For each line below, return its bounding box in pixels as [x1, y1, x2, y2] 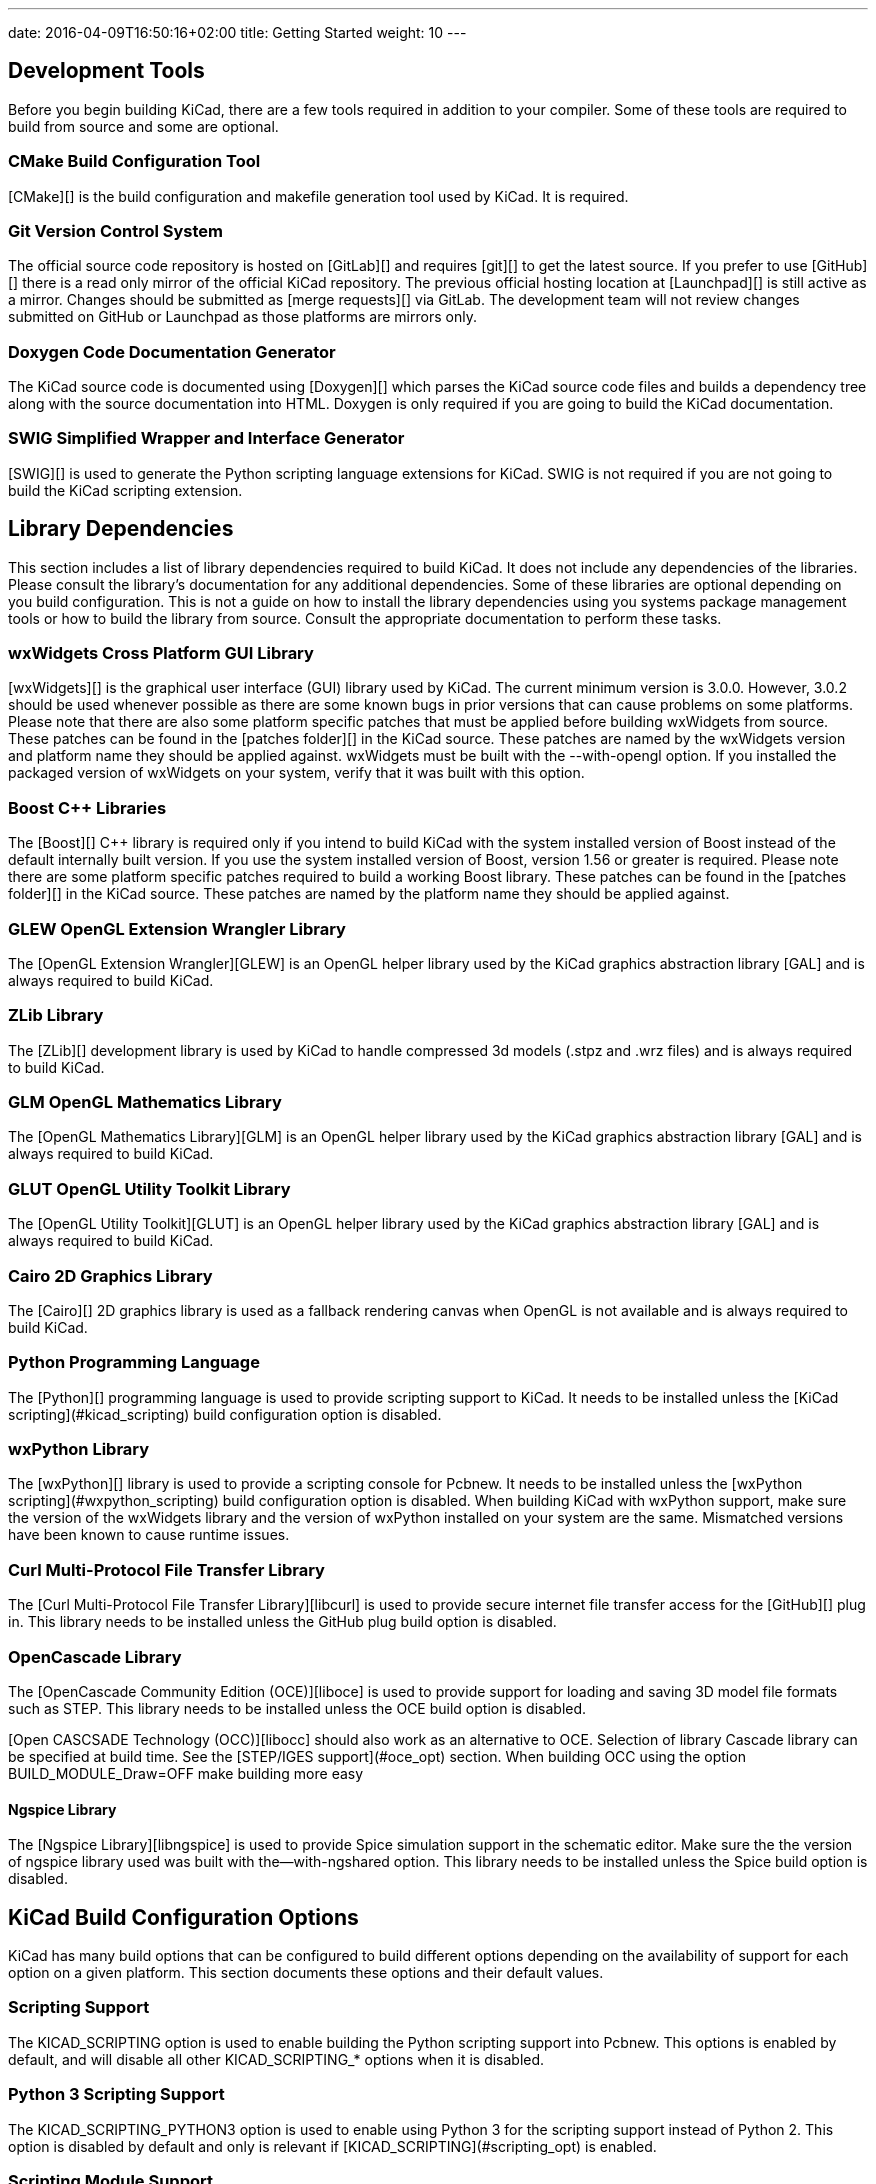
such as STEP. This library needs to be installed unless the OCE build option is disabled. [8, 1699, 587, 1717]
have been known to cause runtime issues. [8, 1526, 290, 1544]
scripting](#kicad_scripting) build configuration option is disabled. [8, 1405, 442, 1423]
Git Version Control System [8, 220, 224, 241]
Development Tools [8, 58, 205, 84]
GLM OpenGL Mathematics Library [8, 1092, 282, 1113]
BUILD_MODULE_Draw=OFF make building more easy [8, 1764, 364, 1782]
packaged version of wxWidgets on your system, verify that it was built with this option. [8, 764, 585, 782]
